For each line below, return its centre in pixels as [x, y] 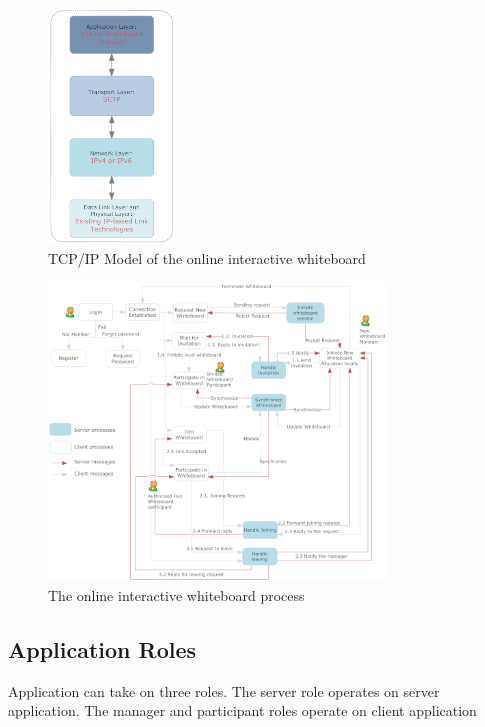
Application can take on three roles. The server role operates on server [224, 690]
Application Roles [102, 648]
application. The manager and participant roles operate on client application [242, 710]
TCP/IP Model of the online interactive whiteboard [207, 257]
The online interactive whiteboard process [176, 594]
